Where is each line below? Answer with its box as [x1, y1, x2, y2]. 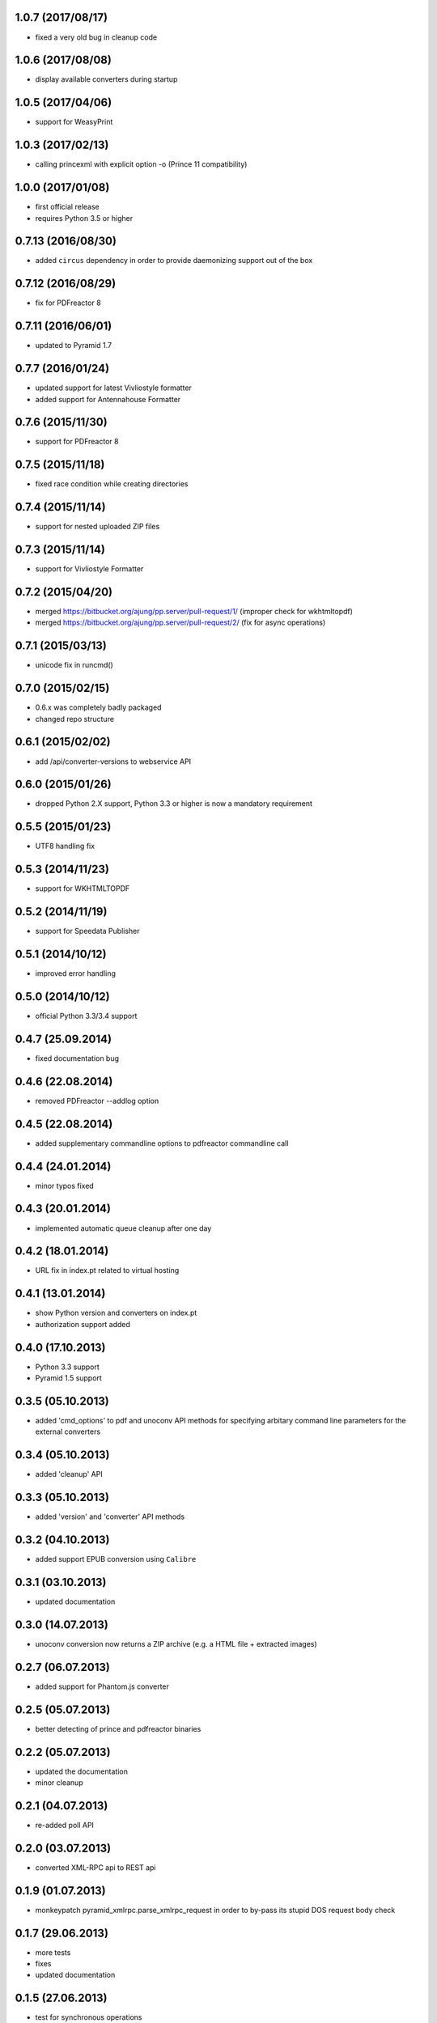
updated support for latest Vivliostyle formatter [35, 383, 192, 392]
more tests [35, 1947, 71, 1957]
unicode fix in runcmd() [35, 660, 113, 670]
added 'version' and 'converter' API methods [35, 1512, 185, 1521]
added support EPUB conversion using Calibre [35, 1554, 197, 1564]
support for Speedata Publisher [35, 927, 141, 936]
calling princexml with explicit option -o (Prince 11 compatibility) [35, 159, 248, 169]
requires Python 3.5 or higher [35, 213, 134, 223]
